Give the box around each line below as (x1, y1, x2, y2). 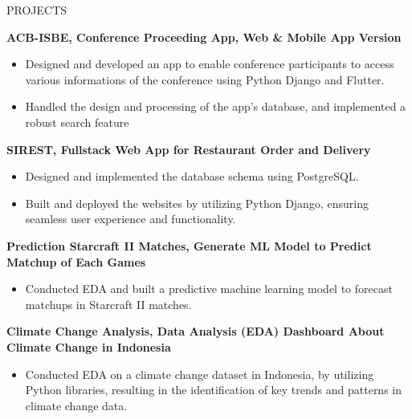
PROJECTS (6, 2, 67, 18)
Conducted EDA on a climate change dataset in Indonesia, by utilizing (25, 365, 374, 382)
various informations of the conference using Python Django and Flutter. (25, 71, 385, 87)
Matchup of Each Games (6, 253, 146, 270)
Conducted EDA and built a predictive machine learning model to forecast (25, 280, 393, 297)
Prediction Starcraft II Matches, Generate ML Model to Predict (6, 237, 372, 254)
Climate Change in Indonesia (6, 338, 171, 355)
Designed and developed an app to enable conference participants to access (25, 55, 394, 72)
